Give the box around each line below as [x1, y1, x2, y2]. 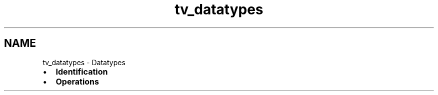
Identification [55, 66, 108, 77]
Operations [55, 76, 99, 87]
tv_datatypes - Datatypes [42, 58, 125, 67]
